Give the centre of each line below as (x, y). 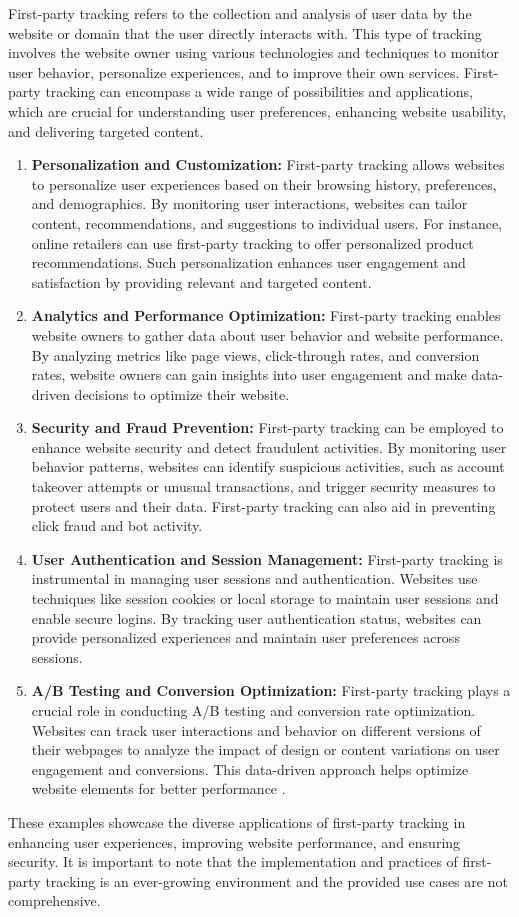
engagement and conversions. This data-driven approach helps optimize (250, 768)
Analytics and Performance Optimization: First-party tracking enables (266, 315)
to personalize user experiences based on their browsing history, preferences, (264, 183)
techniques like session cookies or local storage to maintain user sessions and (265, 598)
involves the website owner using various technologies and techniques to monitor (253, 52)
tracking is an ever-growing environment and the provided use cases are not (276, 880)
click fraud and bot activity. (117, 525)
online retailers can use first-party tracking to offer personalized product (252, 242)
